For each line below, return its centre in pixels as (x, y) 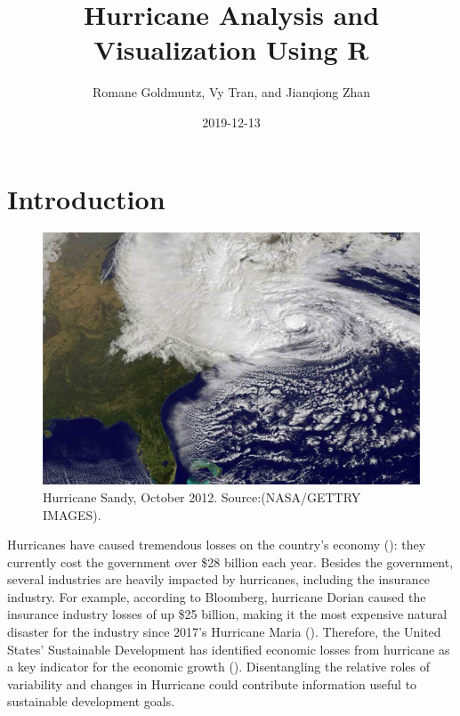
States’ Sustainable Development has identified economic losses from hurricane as (229, 649)
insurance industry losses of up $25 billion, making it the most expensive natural (227, 614)
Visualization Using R (231, 49)
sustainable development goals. (91, 701)
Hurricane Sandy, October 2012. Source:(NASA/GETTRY (202, 496)
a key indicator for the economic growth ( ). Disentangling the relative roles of (218, 667)
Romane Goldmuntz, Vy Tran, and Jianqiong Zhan (231, 92)
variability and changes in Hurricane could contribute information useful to (212, 683)
